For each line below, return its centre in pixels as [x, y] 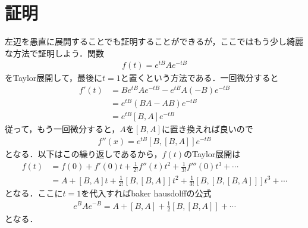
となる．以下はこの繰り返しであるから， [84, 154]
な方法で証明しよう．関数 [54, 53]
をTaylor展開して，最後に [54, 78]
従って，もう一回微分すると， [62, 129]
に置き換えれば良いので [207, 129]
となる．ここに [34, 193]
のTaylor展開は [212, 154]
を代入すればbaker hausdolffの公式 [146, 193]
